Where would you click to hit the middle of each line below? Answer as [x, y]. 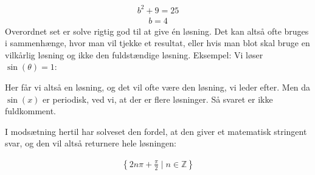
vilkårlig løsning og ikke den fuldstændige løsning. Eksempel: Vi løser [134, 54]
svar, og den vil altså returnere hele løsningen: [91, 143]
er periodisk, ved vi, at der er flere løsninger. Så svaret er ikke [158, 99]
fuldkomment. [31, 111]
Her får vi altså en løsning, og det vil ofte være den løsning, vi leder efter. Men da [158, 87]
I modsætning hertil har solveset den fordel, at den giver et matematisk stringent [156, 131]
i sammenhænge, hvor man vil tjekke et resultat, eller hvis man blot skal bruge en [157, 43]
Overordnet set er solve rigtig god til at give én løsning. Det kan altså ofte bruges [157, 31]
